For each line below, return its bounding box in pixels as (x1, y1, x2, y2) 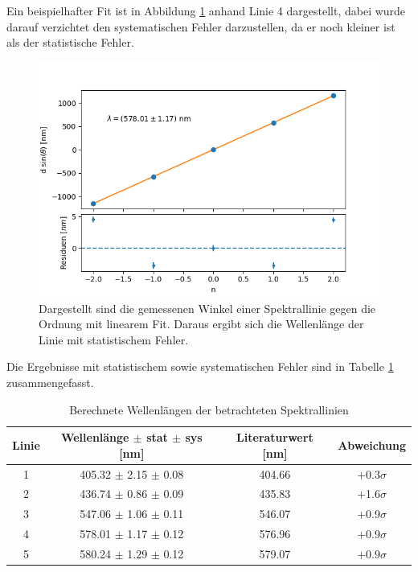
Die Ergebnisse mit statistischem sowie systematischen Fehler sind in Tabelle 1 (6, 358, 394, 375)
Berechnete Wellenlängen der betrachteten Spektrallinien (69, 401, 349, 418)
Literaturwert (236, 429, 313, 446)
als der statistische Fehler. (6, 34, 134, 51)
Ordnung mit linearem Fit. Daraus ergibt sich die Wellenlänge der (39, 315, 364, 332)
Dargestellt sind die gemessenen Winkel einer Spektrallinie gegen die (39, 299, 376, 316)
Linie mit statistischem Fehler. (39, 331, 189, 348)
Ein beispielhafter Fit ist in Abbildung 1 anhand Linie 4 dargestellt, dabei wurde (6, 2, 406, 19)
